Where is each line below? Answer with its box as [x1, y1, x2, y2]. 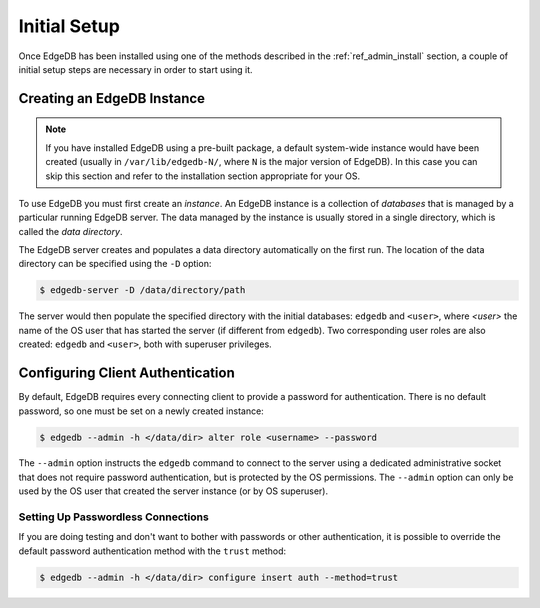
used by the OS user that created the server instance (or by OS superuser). [18, 485, 329, 497]
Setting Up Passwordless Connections [18, 510, 209, 524]
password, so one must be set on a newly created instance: [18, 405, 264, 417]
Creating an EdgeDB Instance [18, 90, 205, 107]
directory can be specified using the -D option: [18, 258, 212, 270]
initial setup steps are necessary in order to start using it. [18, 63, 254, 75]
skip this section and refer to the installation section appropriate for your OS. [45, 170, 361, 182]
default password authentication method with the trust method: [18, 545, 287, 557]
